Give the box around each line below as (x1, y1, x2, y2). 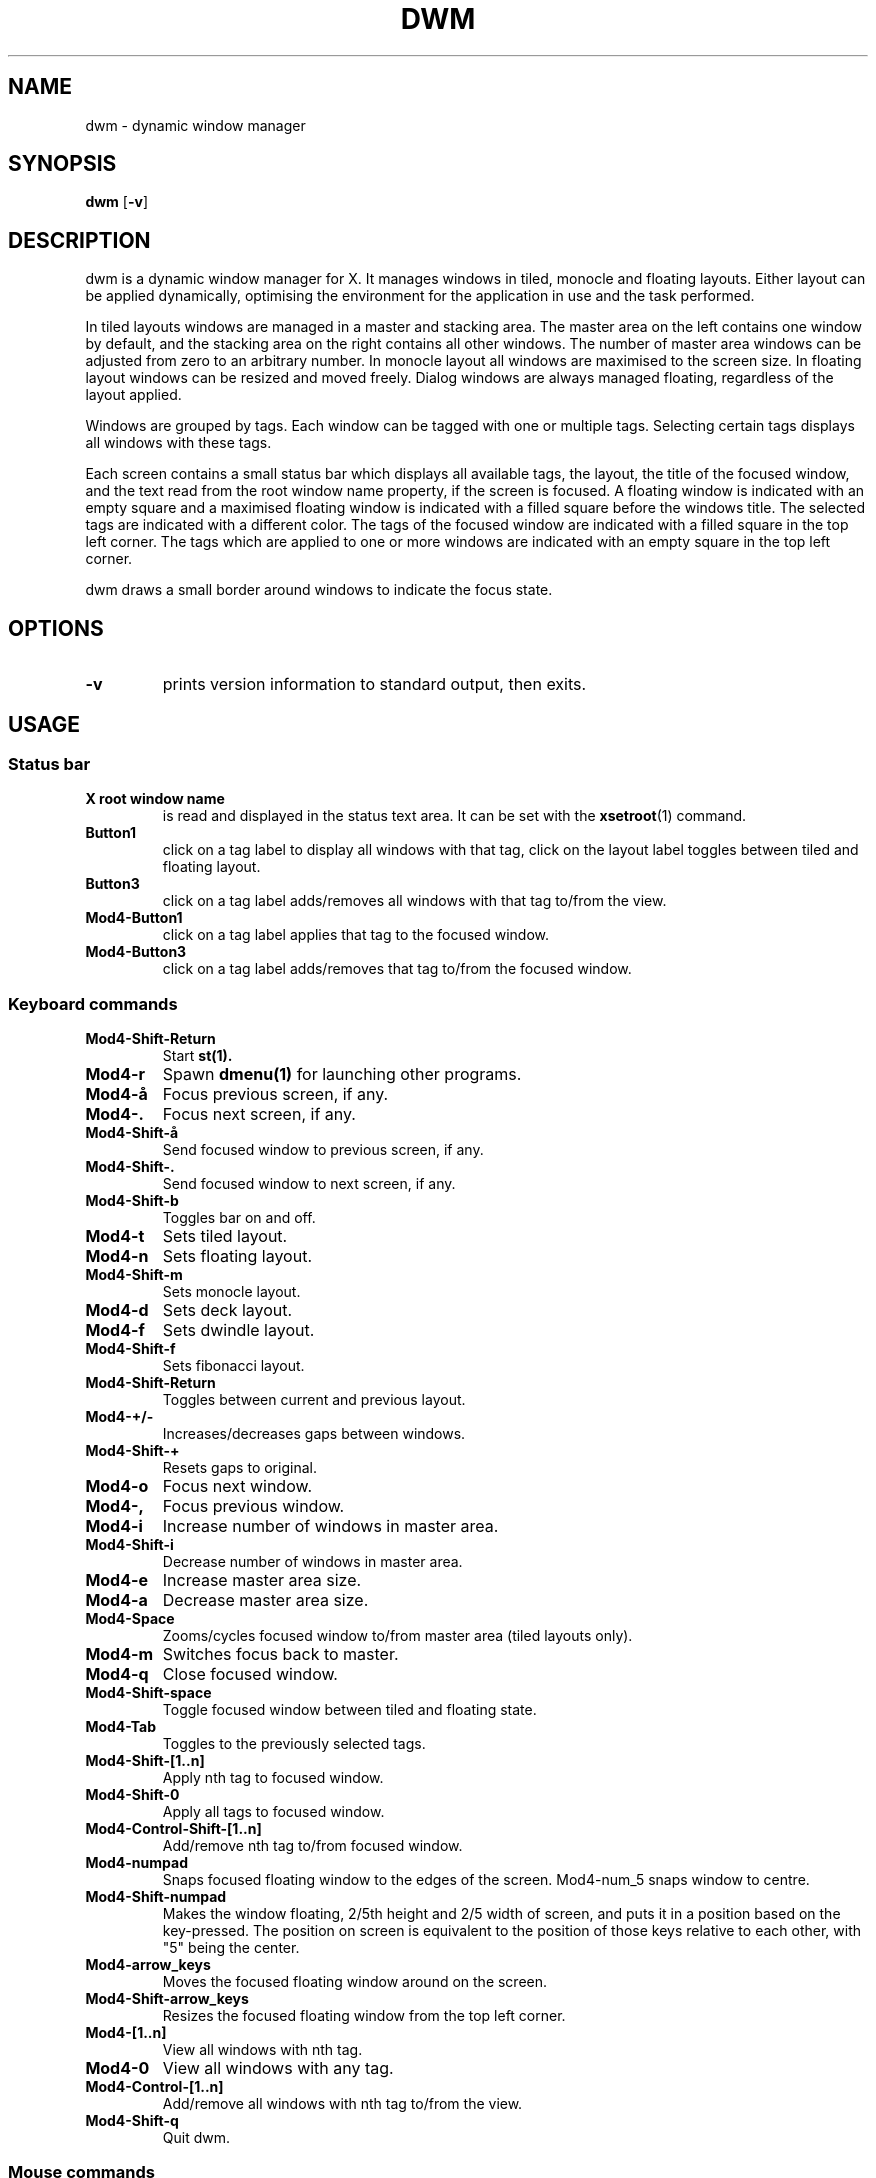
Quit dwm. (162, 2129, 231, 2147)
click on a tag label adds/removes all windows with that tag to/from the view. (162, 892, 667, 910)
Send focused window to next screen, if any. (162, 1175, 456, 1193)
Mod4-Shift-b (85, 1192, 179, 1210)
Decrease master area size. (162, 1590, 369, 1611)
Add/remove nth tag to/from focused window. (162, 1837, 463, 1855)
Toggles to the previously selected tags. (162, 1735, 426, 1753)
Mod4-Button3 (85, 943, 187, 961)
